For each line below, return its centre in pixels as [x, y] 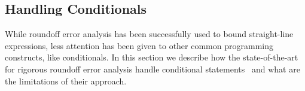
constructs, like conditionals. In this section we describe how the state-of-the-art [152, 57]
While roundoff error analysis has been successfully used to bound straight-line [149, 34]
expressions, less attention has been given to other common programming [139, 45]
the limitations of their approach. [66, 81]
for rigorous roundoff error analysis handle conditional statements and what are [152, 69]
